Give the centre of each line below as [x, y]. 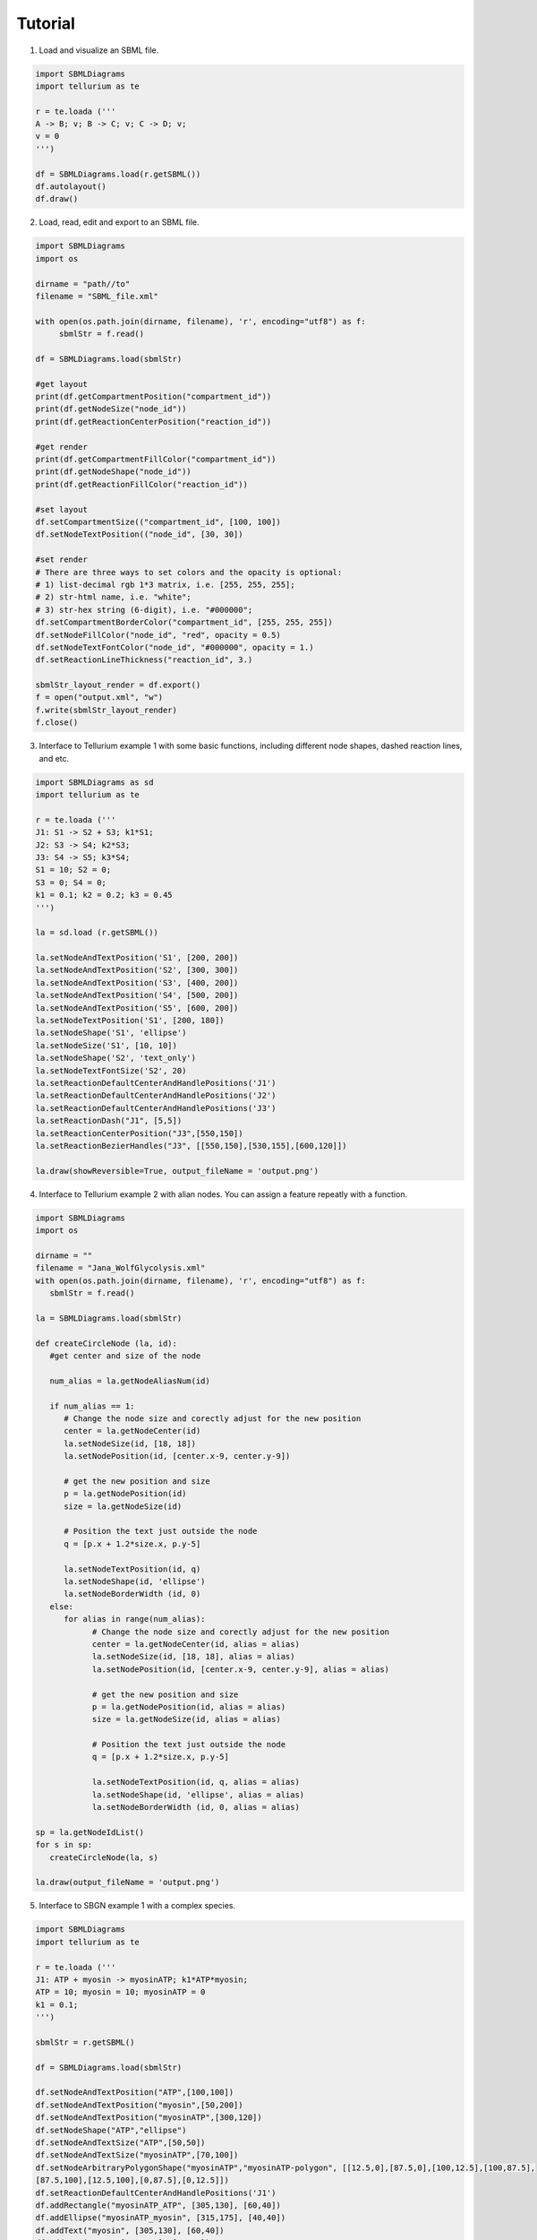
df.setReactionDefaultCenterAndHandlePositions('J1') [156, 2193]
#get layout [62, 384]
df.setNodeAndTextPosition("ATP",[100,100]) [135, 2093]
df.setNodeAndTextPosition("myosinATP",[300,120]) [149, 2118]
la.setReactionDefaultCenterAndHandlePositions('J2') [156, 1096]
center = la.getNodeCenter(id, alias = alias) [196, 1644]
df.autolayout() [71, 187]
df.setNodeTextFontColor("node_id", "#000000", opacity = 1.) [175, 647]
